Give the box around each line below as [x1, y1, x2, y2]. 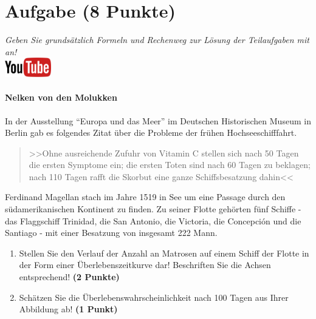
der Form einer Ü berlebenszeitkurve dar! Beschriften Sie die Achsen [19, 258, 271, 271]
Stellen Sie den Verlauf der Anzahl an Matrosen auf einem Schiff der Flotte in [19, 246, 309, 259]
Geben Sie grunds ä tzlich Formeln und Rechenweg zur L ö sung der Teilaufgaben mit [5, 33, 309, 46]
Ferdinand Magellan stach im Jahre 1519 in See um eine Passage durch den [5, 190, 286, 203]
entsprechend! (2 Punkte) [19, 270, 120, 283]
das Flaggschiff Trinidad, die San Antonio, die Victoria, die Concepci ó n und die [5, 214, 301, 227]
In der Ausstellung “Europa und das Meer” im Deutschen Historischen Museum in [5, 114, 311, 127]
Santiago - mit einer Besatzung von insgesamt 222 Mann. [5, 226, 218, 239]
